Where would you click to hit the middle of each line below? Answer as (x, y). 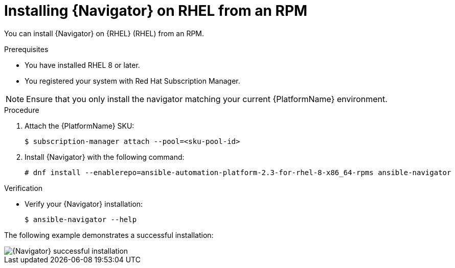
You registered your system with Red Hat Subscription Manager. (132, 81)
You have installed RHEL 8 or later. (82, 65)
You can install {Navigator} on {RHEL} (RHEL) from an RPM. (104, 33)
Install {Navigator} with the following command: (105, 157)
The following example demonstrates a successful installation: (109, 235)
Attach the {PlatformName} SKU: (79, 126)
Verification (24, 188)
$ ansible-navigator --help (81, 219)
